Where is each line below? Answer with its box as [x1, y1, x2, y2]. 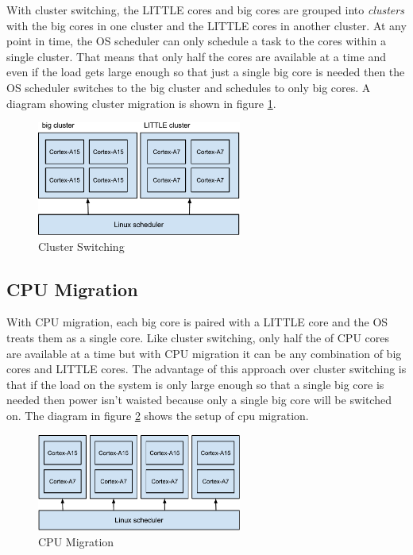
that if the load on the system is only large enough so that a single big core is [6, 376, 384, 392]
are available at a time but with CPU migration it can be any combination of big [6, 345, 402, 361]
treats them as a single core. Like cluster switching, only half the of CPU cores [6, 329, 390, 345]
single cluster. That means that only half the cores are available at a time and [6, 48, 386, 64]
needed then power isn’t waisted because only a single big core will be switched [6, 391, 392, 408]
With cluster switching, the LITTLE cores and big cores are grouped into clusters [6, 2, 404, 17]
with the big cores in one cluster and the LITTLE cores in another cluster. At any [6, 17, 407, 33]
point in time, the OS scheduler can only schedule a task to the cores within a [6, 33, 386, 49]
